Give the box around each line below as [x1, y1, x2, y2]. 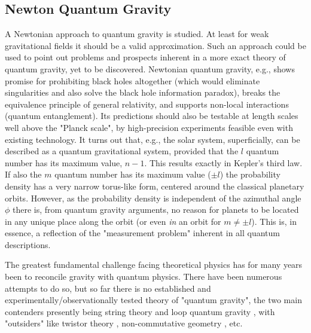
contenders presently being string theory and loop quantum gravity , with [5, 305, 275, 317]
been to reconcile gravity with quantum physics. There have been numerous [5, 270, 282, 283]
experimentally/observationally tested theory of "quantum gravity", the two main [5, 294, 302, 306]
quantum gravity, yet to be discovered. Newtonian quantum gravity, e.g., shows [5, 62, 295, 75]
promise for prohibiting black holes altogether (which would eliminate [5, 74, 260, 87]
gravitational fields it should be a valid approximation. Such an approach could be [5, 39, 306, 51]
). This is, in [251, 215, 297, 227]
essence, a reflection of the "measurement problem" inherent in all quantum [5, 227, 280, 239]
